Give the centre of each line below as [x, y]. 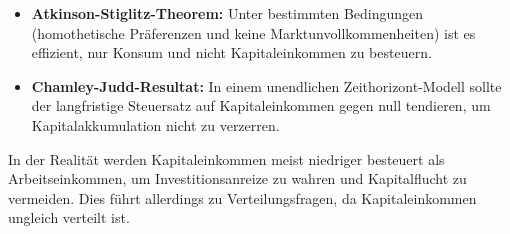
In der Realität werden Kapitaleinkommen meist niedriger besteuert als [226, 158]
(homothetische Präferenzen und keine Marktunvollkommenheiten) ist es [253, 32]
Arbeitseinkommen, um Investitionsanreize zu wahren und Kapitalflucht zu [237, 178]
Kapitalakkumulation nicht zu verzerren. [155, 124]
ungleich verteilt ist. [69, 217]
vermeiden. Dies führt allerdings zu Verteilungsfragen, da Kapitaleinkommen [242, 197]
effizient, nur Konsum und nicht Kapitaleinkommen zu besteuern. [231, 52]
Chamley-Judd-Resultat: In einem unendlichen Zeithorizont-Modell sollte [266, 85]
